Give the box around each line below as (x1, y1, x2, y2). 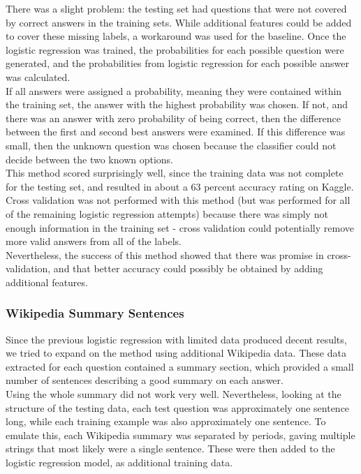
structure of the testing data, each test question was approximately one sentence (6, 400, 350, 415)
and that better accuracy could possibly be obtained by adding (53, 261, 323, 276)
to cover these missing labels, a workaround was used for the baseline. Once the (6, 29, 346, 43)
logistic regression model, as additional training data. (6, 455, 233, 470)
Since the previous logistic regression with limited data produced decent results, (6, 332, 347, 346)
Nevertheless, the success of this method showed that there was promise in (6, 247, 324, 262)
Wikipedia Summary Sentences (6, 304, 184, 322)
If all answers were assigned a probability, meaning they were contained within (6, 83, 342, 98)
